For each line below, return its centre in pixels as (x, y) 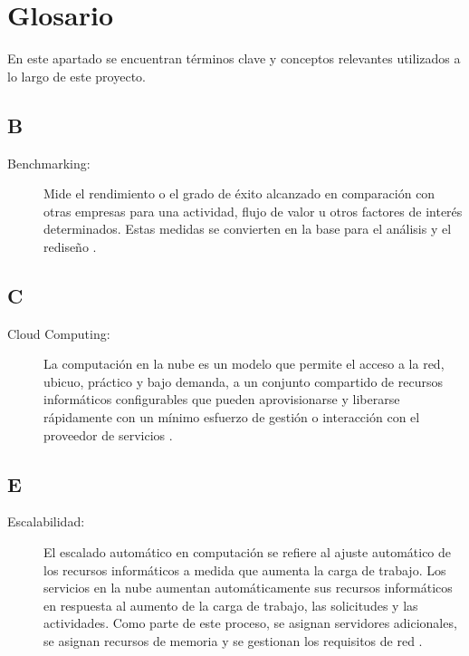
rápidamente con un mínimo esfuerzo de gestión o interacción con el (232, 417)
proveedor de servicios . (108, 434)
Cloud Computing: (59, 333)
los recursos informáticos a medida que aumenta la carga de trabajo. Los (245, 569)
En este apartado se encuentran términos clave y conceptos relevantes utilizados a (234, 58)
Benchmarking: (49, 163)
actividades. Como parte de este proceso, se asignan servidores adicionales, (250, 623)
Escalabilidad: (46, 521)
